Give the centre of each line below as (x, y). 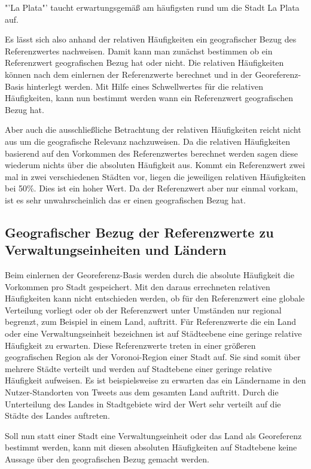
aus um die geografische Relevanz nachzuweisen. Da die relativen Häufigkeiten (148, 141)
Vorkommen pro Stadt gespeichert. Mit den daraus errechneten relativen (138, 286)
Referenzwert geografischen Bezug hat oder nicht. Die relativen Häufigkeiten (144, 63)
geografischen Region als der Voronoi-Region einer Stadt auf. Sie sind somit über (153, 357)
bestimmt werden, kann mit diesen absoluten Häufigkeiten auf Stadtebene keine (151, 447)
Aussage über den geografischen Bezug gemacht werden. (107, 459)
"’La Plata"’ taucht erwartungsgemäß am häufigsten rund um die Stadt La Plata (152, 7)
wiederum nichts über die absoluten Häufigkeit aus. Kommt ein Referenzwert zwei (155, 165)
